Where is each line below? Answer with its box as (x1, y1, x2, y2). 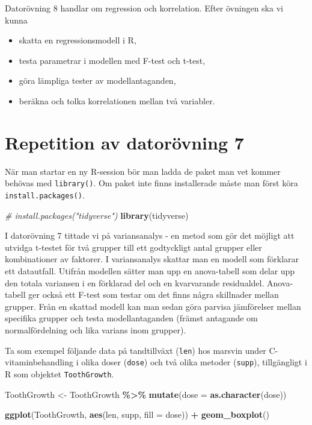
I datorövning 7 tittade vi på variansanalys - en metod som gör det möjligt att (5, 229, 295, 242)
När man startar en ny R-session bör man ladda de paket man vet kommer (5, 165, 281, 177)
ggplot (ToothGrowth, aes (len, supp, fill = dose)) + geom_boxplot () (5, 408, 269, 421)
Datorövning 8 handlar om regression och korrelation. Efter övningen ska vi (5, 2, 283, 14)
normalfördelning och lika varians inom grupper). (5, 323, 186, 336)
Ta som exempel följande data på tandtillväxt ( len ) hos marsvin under (5, 344, 266, 356)
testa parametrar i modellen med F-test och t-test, (19, 54, 206, 66)
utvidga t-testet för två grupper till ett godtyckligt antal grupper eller (5, 241, 262, 253)
